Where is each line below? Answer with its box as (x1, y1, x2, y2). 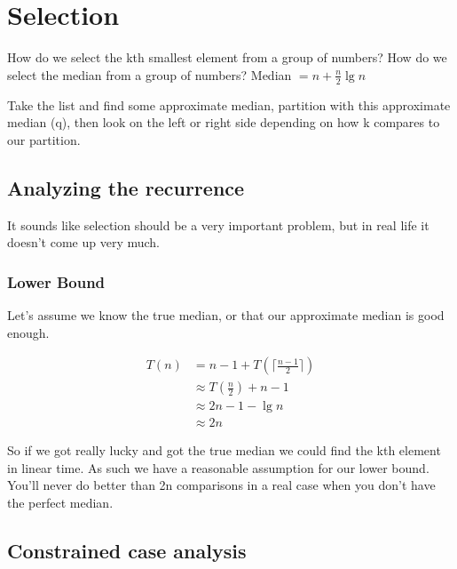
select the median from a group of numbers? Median (7, 65, 292, 84)
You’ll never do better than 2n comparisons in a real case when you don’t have (7, 476, 436, 494)
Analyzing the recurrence (7, 173, 245, 201)
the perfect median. (7, 493, 114, 512)
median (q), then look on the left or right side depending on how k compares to (7, 113, 440, 132)
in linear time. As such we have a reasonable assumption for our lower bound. (7, 458, 429, 477)
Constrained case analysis (7, 537, 247, 565)
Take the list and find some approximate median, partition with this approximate (7, 95, 451, 114)
